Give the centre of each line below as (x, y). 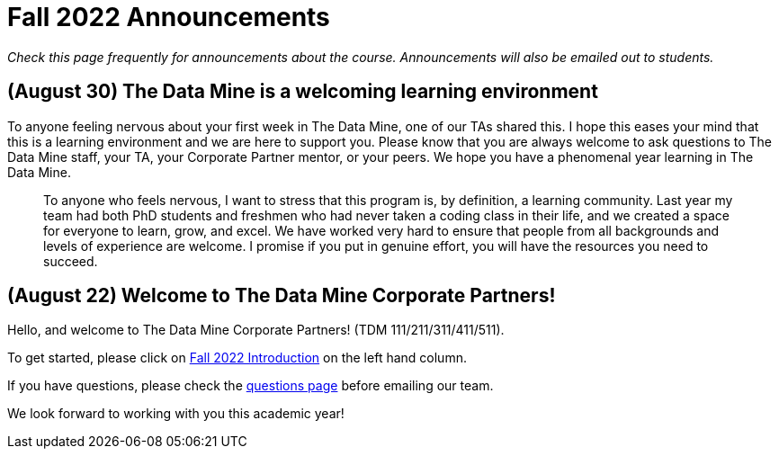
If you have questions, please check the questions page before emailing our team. (251, 386)
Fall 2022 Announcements (169, 17)
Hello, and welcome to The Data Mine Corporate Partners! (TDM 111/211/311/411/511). (256, 330)
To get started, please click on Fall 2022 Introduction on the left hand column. (237, 358)
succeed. (71, 261)
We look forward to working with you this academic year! (176, 414)
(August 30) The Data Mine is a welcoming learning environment (303, 92)
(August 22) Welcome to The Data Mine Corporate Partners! (282, 296)
